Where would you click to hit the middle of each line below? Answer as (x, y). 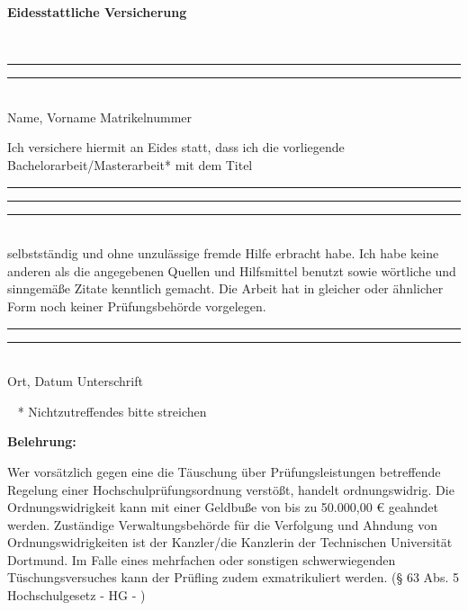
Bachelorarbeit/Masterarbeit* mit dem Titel (130, 164)
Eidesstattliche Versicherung (97, 12)
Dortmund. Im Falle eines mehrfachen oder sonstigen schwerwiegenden (202, 559)
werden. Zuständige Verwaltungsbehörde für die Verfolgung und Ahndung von (222, 524)
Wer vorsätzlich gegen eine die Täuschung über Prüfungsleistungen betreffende (224, 471)
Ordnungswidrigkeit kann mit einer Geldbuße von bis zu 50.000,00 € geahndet (223, 507)
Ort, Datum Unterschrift (75, 381)
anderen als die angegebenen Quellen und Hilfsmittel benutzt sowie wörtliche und (232, 270)
